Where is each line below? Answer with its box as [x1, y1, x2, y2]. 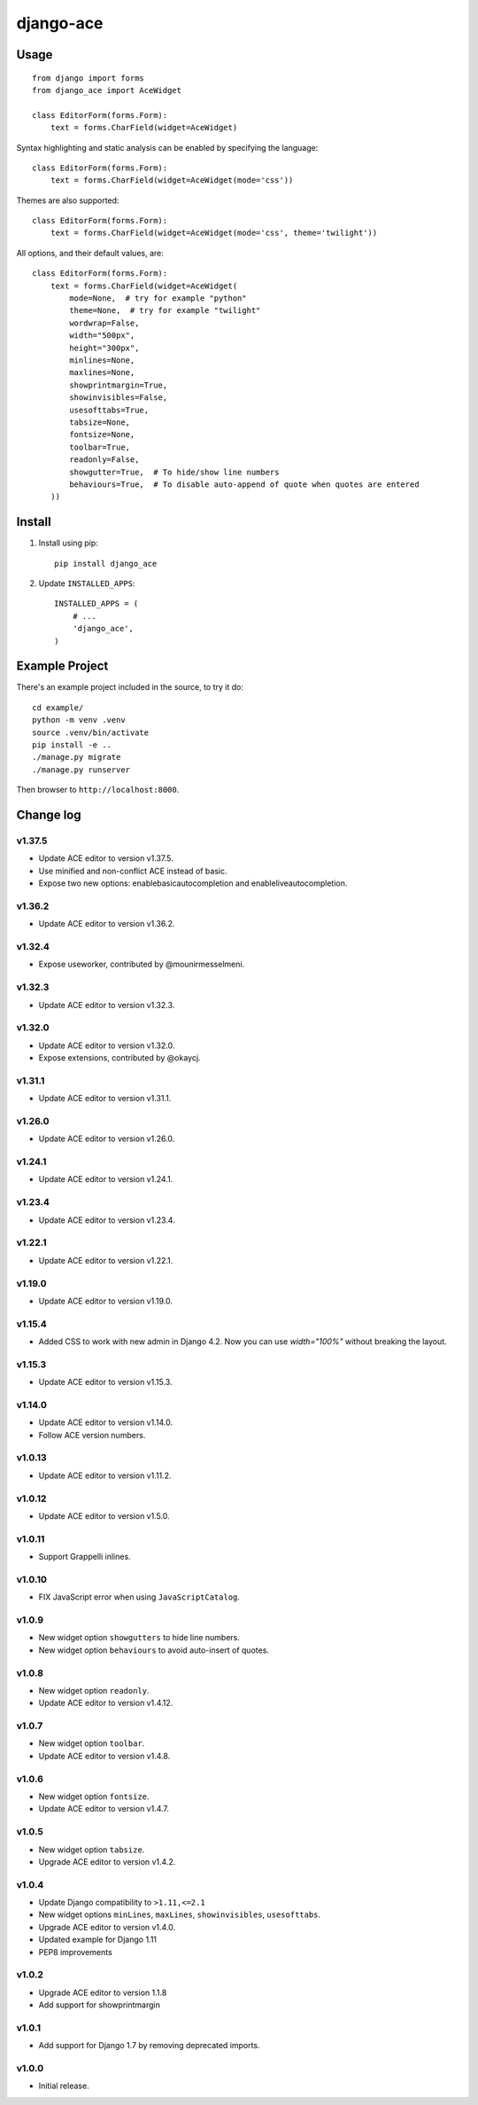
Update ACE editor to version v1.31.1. [38, 1093, 172, 1104]
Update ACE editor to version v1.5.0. [38, 1511, 170, 1521]
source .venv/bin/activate [32, 727, 150, 738]
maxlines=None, [69, 368, 135, 378]
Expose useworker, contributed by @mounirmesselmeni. [38, 959, 245, 970]
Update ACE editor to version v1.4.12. [38, 1698, 173, 1709]
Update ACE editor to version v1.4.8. [38, 1750, 171, 1761]
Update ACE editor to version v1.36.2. [38, 919, 175, 929]
